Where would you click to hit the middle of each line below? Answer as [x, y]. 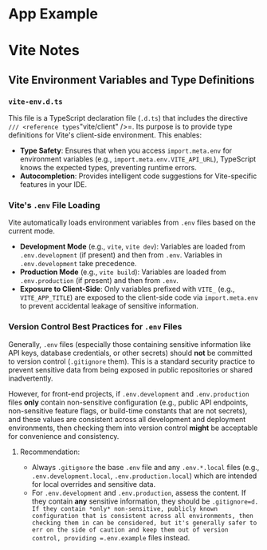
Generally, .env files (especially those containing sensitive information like [130, 344]
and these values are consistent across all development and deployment [127, 419]
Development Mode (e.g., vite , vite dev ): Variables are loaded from [132, 247]
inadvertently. [31, 378]
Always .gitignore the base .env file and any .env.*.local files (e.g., [145, 467]
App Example [53, 14]
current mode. [32, 231]
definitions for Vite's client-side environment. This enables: [105, 135]
